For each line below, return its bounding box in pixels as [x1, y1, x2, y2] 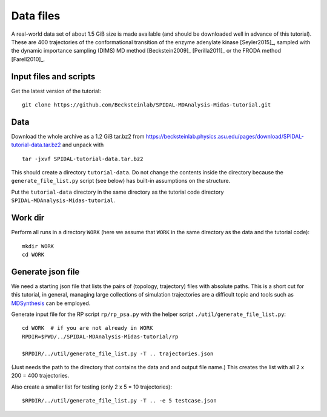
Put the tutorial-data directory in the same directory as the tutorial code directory [11, 188, 224, 195]
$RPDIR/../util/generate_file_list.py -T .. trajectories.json [22, 350, 214, 357]
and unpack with [62, 141, 104, 148]
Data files [11, 9, 61, 22]
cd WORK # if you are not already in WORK [22, 324, 153, 332]
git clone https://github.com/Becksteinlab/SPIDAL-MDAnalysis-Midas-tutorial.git [22, 102, 271, 108]
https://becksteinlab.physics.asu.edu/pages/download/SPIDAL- [145, 133, 304, 140]
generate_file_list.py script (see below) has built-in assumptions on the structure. [11, 177, 231, 185]
